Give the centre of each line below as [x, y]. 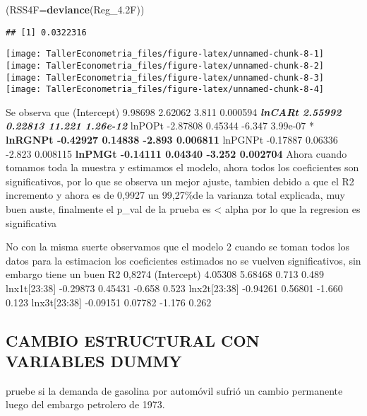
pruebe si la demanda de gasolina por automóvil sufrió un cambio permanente [174, 390]
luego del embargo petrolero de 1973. [85, 404]
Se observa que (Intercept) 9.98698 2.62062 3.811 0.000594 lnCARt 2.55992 [174, 111]
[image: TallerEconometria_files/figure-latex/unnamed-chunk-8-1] [165, 54]
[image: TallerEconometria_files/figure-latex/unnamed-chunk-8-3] [165, 77]
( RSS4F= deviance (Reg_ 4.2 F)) [75, 9]
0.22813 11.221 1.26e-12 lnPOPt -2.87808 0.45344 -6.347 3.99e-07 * [160, 126]
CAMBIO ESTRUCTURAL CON [133, 340]
